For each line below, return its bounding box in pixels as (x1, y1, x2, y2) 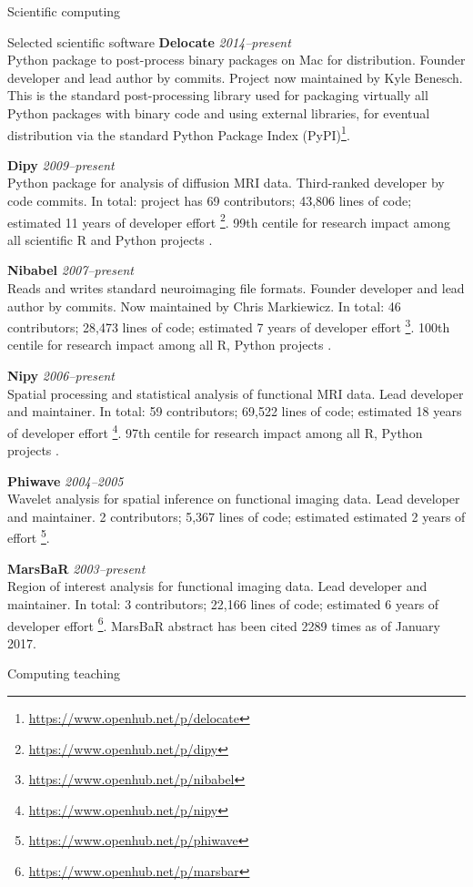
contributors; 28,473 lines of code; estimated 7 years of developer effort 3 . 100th (7, 315, 450, 336)
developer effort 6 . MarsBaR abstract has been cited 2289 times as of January (7, 613, 440, 635)
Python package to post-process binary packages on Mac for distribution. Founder (7, 50, 466, 69)
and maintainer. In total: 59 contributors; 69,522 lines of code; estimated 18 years (7, 402, 462, 421)
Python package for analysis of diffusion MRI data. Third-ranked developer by (7, 173, 445, 192)
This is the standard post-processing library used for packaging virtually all (7, 86, 428, 105)
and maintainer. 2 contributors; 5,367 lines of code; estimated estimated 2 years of (7, 506, 466, 525)
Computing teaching (7, 664, 121, 683)
